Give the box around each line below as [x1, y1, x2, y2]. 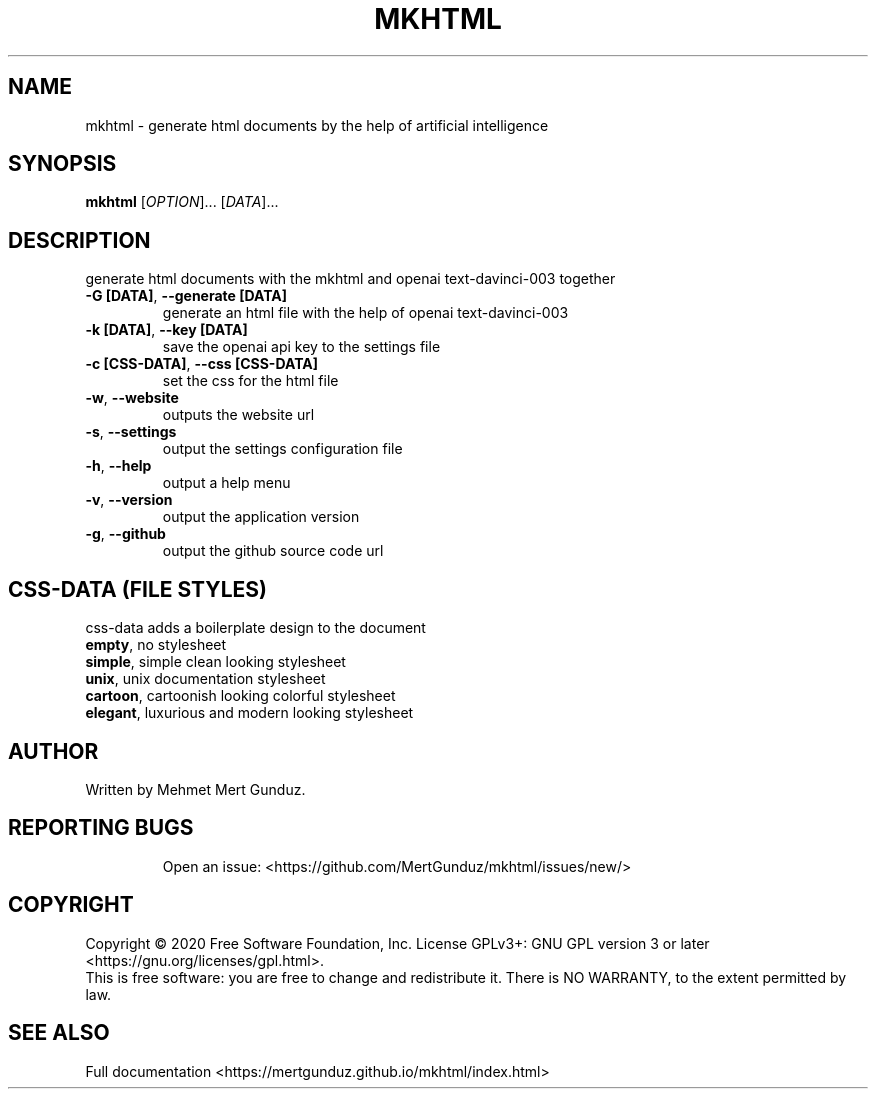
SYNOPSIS [8, 151, 117, 177]
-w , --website [85, 389, 179, 407]
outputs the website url [162, 406, 315, 424]
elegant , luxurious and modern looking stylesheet [85, 704, 414, 722]
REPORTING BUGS [8, 815, 194, 841]
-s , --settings [85, 423, 177, 441]
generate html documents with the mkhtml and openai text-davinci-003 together [85, 270, 616, 288]
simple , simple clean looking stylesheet [85, 653, 346, 671]
